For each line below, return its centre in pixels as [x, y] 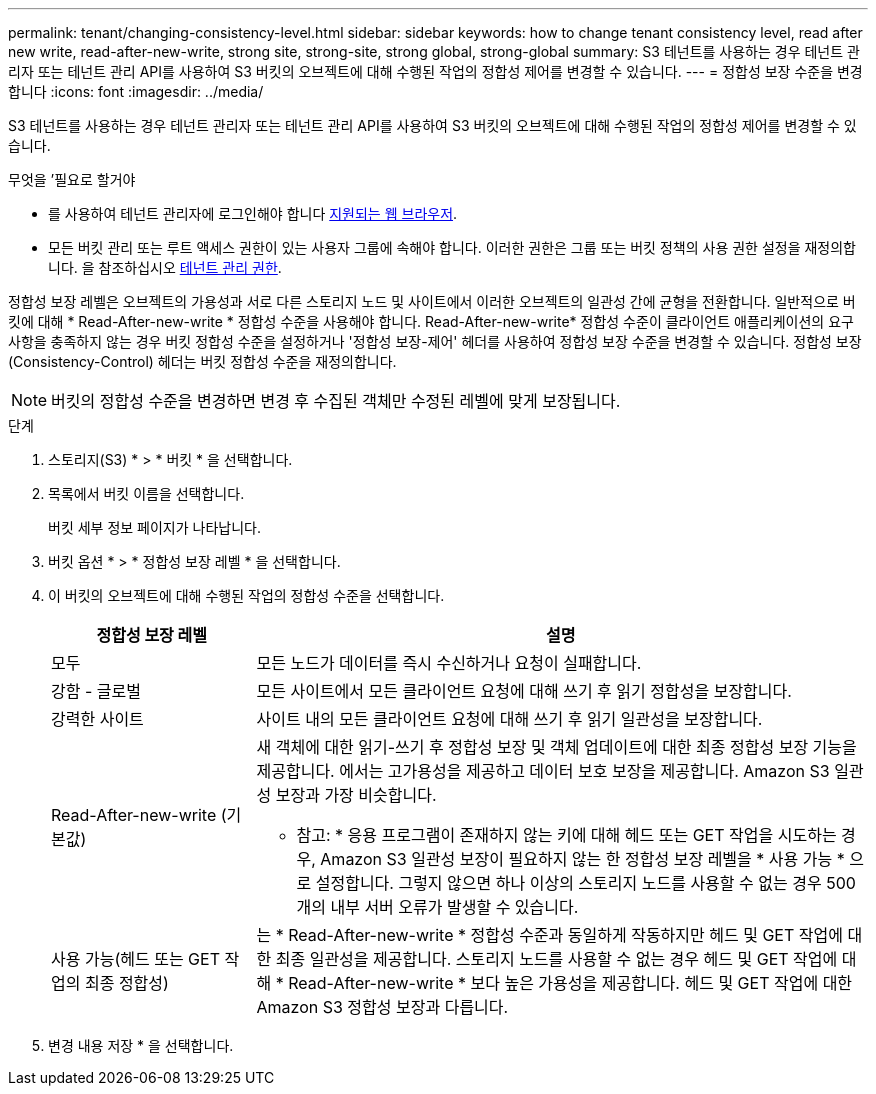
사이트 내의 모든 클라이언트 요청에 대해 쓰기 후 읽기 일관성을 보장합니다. [509, 719]
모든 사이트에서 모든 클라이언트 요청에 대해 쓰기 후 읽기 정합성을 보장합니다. [524, 691]
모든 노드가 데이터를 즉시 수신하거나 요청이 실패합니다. [449, 663]
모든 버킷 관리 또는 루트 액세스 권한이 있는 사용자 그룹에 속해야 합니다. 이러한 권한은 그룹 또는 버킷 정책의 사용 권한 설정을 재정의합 [452, 247]
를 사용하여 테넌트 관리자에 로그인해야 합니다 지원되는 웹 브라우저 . [253, 213]
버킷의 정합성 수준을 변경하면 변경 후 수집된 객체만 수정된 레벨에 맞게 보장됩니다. [336, 401]
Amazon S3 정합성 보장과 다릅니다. [382, 1007]
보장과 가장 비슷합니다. [356, 795]
